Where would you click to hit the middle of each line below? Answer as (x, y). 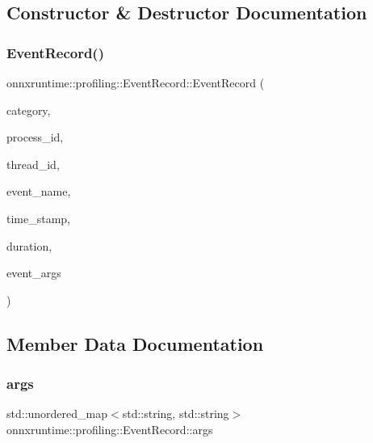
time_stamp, (39, 218)
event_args (34, 273)
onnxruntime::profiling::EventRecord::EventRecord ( (136, 82)
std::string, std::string (176, 413)
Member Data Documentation (135, 343)
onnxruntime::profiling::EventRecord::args (110, 429)
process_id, (35, 137)
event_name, (39, 191)
